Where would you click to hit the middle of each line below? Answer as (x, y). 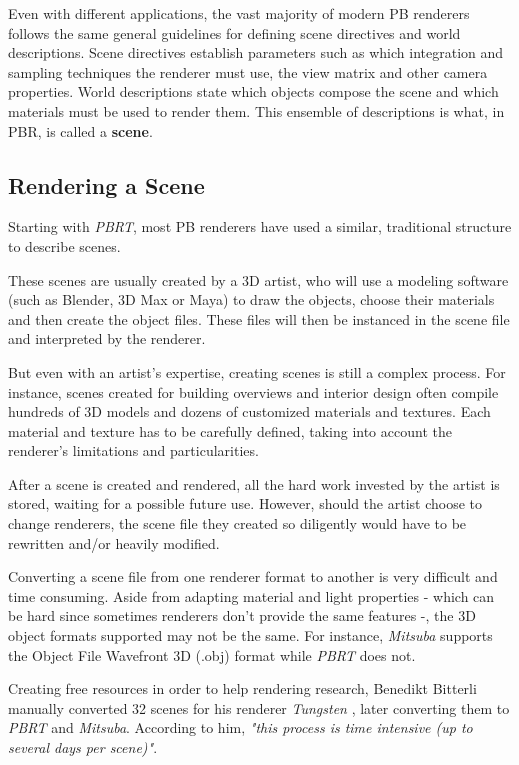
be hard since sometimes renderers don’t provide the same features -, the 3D (242, 615)
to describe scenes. (64, 245)
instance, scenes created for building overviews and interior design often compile (253, 391)
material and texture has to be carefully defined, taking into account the (230, 430)
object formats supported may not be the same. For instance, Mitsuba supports (250, 635)
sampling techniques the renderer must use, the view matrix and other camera (248, 71)
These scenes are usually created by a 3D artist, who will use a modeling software (258, 279)
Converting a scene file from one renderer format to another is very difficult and (253, 576)
